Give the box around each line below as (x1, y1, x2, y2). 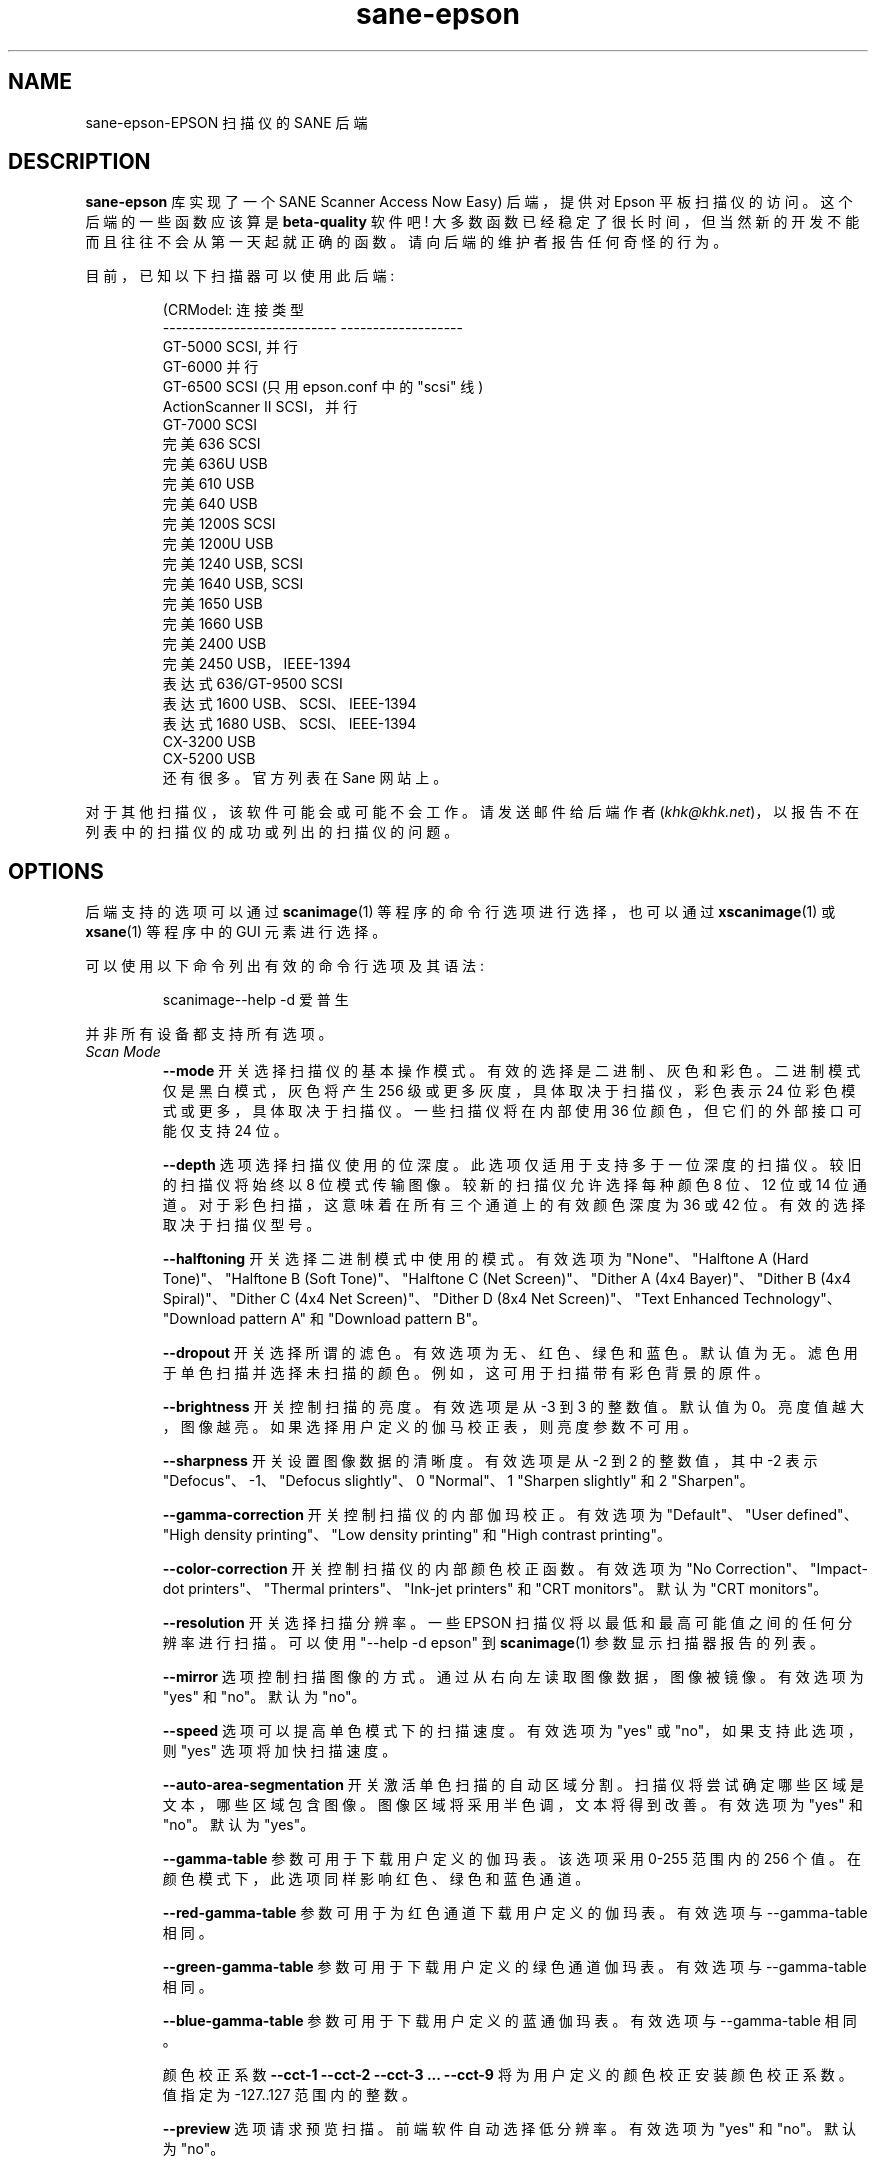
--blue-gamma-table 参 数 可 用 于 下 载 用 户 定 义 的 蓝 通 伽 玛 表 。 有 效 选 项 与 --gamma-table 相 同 (162, 2012, 857, 2030)
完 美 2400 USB (162, 635, 267, 653)
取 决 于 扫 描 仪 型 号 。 (162, 1216, 321, 1234)
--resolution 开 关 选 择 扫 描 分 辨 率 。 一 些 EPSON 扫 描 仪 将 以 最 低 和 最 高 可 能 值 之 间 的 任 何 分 (162, 1614, 853, 1632)
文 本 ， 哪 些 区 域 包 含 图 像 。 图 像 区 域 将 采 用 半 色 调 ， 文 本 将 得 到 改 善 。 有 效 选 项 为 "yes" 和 (162, 1796, 863, 1814)
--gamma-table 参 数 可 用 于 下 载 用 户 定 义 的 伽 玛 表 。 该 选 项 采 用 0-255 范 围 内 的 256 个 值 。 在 (162, 1850, 861, 1868)
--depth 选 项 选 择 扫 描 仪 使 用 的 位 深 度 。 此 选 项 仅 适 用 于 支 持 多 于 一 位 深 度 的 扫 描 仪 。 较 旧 (162, 1156, 862, 1174)
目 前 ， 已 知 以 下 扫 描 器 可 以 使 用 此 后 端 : (85, 267, 395, 285)
